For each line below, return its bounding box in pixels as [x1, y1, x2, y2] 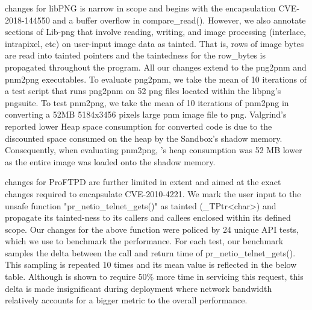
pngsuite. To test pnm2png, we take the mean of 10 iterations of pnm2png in [5, 96, 289, 109]
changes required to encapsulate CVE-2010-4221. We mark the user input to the [5, 187, 301, 200]
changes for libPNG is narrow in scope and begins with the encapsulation [5, 2, 276, 14]
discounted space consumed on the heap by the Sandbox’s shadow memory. [5, 131, 282, 144]
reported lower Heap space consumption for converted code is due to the [5, 119, 272, 132]
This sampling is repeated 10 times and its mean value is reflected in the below [5, 258, 297, 271]
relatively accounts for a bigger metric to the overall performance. [5, 294, 248, 306]
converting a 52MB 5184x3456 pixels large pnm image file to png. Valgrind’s [5, 108, 287, 121]
